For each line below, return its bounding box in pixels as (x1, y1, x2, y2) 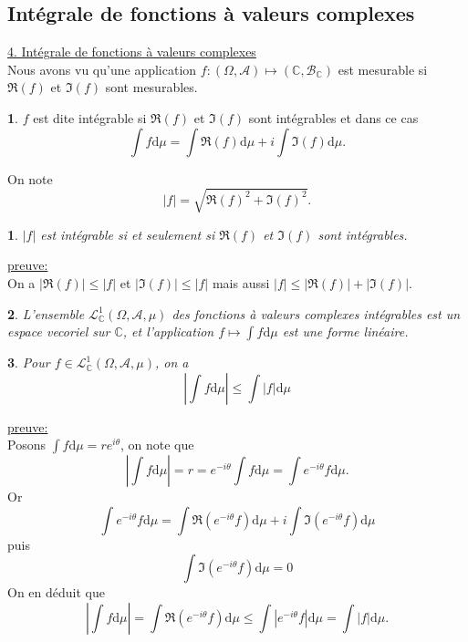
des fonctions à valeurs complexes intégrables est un (172, 304, 461, 323)
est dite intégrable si (33, 108, 147, 127)
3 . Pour (7, 353, 50, 372)
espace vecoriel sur (7, 322, 110, 341)
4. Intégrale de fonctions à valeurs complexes (7, 42, 256, 61)
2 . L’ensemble (7, 304, 85, 323)
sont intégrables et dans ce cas (248, 108, 419, 127)
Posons (7, 435, 46, 454)
